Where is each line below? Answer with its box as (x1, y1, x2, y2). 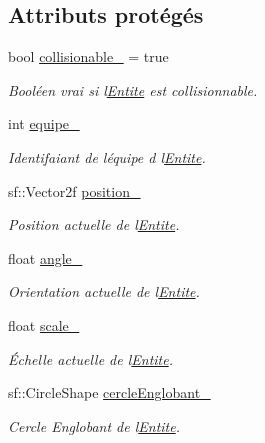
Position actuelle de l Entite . (8, 214, 180, 235)
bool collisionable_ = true (8, 46, 169, 67)
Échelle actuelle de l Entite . (8, 348, 174, 369)
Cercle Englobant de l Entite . (8, 415, 180, 436)
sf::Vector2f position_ (8, 180, 141, 201)
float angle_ (8, 247, 83, 268)
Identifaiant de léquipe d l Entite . (8, 146, 206, 167)
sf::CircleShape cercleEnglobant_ (8, 382, 211, 403)
